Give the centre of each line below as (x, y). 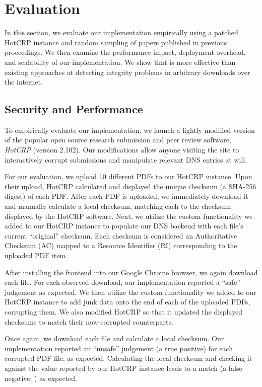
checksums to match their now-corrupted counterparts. (89, 321)
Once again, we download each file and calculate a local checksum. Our (114, 338)
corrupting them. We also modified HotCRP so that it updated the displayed (124, 311)
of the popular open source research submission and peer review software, (118, 140)
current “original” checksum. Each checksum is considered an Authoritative (121, 235)
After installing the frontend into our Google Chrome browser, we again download (131, 272)
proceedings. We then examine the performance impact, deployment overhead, (125, 52)
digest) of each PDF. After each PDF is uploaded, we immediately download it (126, 196)
